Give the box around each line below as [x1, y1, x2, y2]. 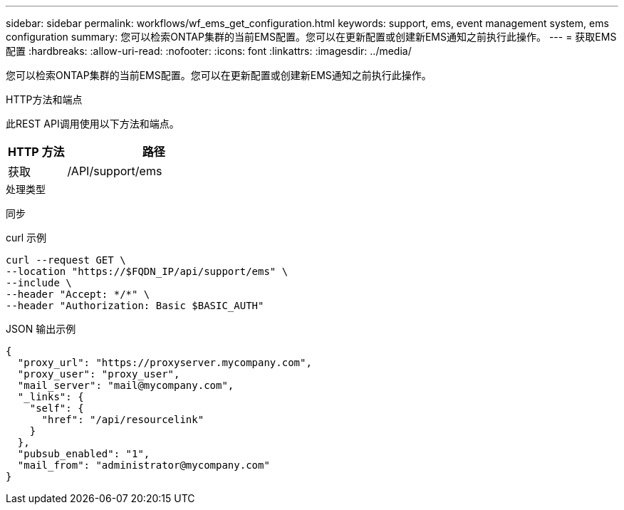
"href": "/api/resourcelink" [41, 414, 204, 425]
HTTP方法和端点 [6, 93, 83, 105]
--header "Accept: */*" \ [6, 288, 150, 300]
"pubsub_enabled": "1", [17, 448, 150, 459]
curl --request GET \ [6, 254, 126, 266]
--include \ [6, 277, 72, 288]
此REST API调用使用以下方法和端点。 [6, 118, 180, 130]
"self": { [29, 402, 84, 414]
